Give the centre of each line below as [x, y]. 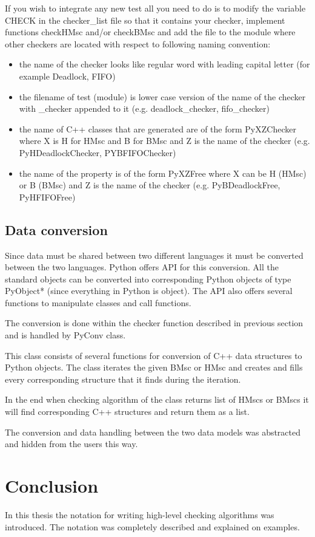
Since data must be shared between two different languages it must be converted [154, 255]
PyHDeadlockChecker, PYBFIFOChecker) [98, 152]
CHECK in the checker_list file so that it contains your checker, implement [145, 20]
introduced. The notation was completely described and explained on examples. [152, 526]
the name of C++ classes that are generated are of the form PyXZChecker [157, 128]
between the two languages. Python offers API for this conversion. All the [142, 267]
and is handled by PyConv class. [65, 335]
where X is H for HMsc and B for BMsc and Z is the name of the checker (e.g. [164, 141]
